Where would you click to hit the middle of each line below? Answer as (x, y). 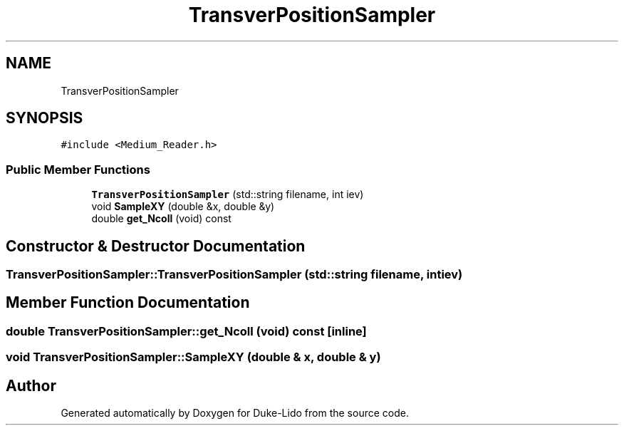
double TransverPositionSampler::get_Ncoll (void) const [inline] (186, 331)
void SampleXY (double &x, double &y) (183, 207)
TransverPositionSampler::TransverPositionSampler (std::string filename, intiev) (234, 275)
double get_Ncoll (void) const (161, 219)
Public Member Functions (78, 169)
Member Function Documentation (128, 303)
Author (31, 385)
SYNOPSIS (45, 118)
